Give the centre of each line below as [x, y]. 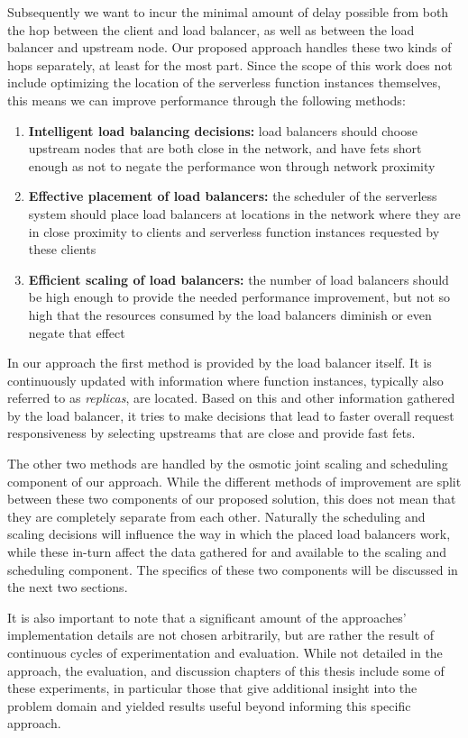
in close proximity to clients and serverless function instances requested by [234, 231]
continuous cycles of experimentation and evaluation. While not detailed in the [225, 652]
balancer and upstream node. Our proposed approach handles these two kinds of [229, 47]
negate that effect [77, 332]
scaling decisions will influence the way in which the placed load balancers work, [229, 534]
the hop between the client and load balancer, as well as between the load [211, 29]
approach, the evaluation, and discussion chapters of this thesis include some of [226, 670]
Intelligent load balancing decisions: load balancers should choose [223, 130]
